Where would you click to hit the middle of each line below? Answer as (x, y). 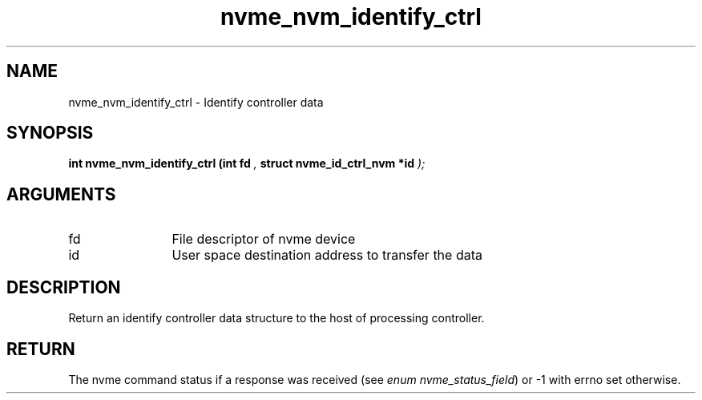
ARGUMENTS (61, 194)
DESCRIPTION (64, 287)
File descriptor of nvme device (264, 239)
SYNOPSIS (50, 133)
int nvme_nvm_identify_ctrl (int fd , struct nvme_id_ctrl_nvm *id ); (247, 164)
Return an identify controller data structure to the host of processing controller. (276, 318)
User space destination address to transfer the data (327, 255)
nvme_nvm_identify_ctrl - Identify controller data (196, 102)
